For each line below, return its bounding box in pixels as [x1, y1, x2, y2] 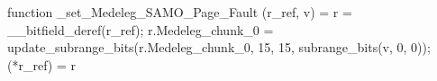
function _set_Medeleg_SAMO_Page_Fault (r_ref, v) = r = [7, 3, 352, 21]
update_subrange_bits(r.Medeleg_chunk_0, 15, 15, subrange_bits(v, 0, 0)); [7, 38, 431, 57]
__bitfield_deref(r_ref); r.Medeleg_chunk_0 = [7, 20, 274, 39]
